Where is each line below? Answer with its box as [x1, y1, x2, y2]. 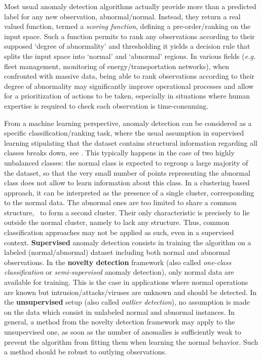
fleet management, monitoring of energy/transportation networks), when [4, 60, 230, 71]
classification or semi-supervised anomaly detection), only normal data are [4, 267, 234, 277]
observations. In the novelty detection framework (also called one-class [4, 256, 232, 267]
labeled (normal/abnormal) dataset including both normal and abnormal [4, 247, 230, 257]
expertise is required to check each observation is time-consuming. [4, 100, 209, 111]
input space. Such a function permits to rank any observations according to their [4, 30, 255, 41]
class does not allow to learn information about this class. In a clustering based [4, 177, 250, 188]
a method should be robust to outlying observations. [4, 346, 167, 357]
